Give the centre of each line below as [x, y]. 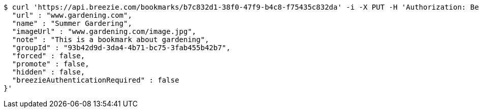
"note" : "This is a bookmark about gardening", [110, 40]
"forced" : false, [49, 56]
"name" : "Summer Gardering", [72, 23]
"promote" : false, [51, 64]
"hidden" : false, [49, 72]
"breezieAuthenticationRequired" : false [95, 80]
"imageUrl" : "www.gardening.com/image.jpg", [104, 31]
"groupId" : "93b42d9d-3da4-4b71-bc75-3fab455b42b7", [121, 48]
